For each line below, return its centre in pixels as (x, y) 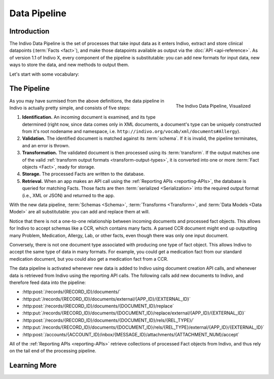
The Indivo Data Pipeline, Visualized (213, 106)
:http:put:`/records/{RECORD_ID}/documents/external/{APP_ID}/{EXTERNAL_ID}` (107, 299)
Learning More (33, 366)
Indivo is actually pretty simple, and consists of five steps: (70, 108)
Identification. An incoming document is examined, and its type (89, 117)
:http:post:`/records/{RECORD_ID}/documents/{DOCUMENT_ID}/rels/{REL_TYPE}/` (108, 320)
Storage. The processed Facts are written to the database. (83, 174)
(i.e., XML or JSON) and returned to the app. (68, 195)
